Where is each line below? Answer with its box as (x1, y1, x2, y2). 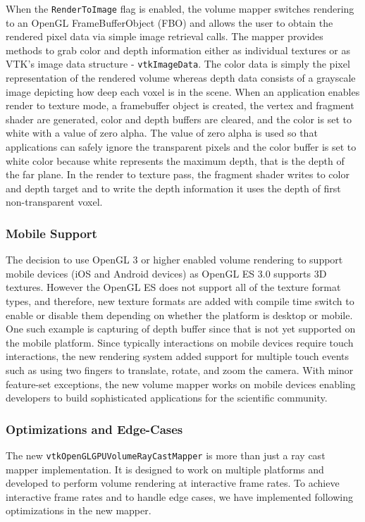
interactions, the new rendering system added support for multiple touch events (6, 349, 349, 363)
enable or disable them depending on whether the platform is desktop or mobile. (6, 307, 353, 322)
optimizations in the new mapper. (6, 503, 151, 518)
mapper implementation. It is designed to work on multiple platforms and (6, 461, 324, 476)
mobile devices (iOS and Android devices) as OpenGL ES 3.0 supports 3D (6, 266, 327, 280)
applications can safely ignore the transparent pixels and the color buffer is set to (6, 139, 357, 154)
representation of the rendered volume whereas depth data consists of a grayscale (6, 70, 356, 85)
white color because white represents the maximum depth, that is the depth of (6, 153, 345, 168)
